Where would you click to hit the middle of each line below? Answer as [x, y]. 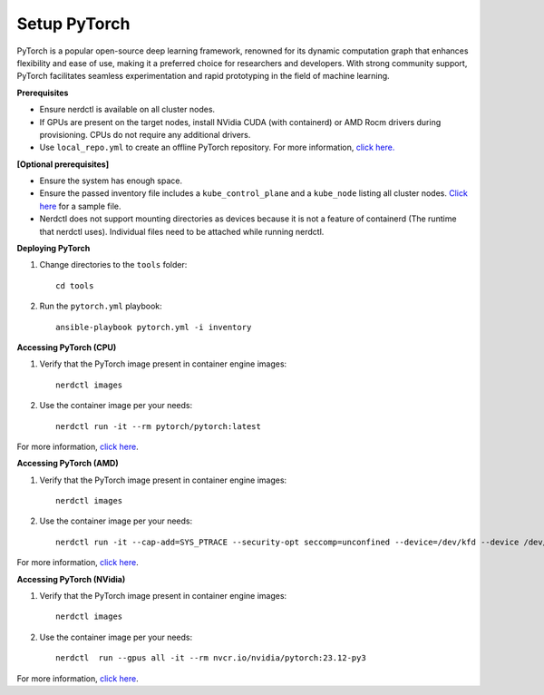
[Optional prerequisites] [63, 164]
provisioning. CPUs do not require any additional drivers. [145, 134]
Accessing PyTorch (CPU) [67, 347]
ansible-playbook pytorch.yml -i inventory [154, 327]
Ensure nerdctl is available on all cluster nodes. [127, 110]
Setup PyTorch [73, 24]
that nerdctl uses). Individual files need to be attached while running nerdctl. [182, 231]
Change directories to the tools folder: [113, 265]
